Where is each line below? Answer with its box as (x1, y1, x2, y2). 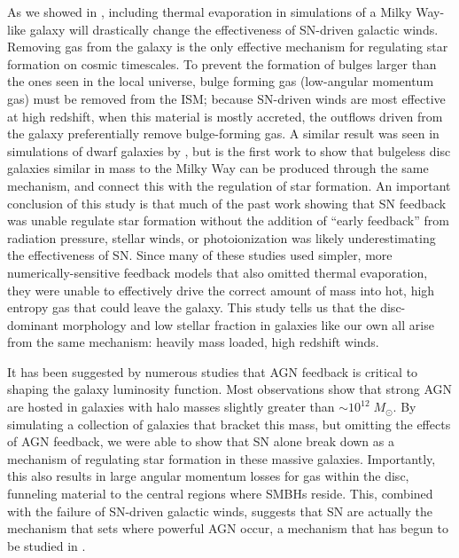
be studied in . (7, 536, 86, 554)
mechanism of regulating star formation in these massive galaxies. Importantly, (7, 449, 436, 468)
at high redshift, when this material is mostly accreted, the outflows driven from (7, 106, 443, 125)
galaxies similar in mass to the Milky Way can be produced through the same (7, 159, 429, 177)
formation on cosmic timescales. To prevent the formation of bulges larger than (7, 54, 437, 73)
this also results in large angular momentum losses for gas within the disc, (7, 467, 409, 485)
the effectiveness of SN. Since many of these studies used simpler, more (7, 246, 393, 264)
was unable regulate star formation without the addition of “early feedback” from (7, 211, 449, 230)
